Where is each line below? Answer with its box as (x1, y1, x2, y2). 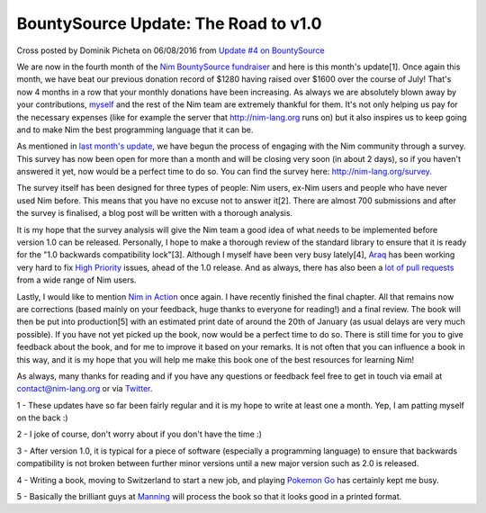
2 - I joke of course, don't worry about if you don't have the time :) (16, 428, 263, 440)
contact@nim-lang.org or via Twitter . (16, 383, 153, 394)
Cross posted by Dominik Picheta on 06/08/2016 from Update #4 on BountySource (16, 45, 325, 56)
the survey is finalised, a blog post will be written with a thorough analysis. (16, 208, 292, 219)
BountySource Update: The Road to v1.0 (16, 13, 322, 33)
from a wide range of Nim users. (16, 274, 137, 285)
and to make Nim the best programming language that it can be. (16, 124, 254, 135)
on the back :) (16, 412, 68, 423)
